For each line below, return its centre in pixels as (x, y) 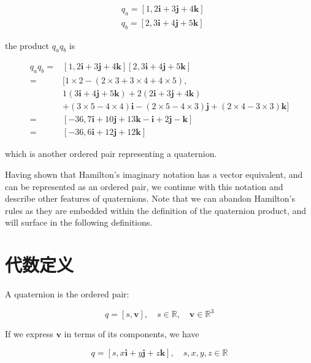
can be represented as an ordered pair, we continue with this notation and (144, 186)
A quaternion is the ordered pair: (67, 294)
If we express (29, 334)
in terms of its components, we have (132, 334)
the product (27, 45)
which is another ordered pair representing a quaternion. (111, 154)
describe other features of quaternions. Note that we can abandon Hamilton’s (150, 198)
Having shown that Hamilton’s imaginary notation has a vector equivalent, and (154, 174)
